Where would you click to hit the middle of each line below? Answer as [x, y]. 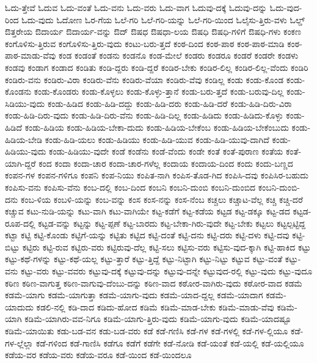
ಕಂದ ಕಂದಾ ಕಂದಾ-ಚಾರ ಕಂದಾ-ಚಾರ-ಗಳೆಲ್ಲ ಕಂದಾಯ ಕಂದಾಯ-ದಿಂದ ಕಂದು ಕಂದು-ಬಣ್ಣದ [166, 163]
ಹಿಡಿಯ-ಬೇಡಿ [24, 139]
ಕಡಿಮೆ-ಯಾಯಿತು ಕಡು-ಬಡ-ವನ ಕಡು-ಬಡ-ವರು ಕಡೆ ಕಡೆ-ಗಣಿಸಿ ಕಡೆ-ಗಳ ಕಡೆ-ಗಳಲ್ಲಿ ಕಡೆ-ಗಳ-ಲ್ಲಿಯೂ [147, 331]
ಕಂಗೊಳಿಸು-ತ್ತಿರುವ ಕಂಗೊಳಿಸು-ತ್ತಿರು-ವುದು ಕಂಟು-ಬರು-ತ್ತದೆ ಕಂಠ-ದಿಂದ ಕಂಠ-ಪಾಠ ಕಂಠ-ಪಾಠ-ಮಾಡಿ [145, 43]
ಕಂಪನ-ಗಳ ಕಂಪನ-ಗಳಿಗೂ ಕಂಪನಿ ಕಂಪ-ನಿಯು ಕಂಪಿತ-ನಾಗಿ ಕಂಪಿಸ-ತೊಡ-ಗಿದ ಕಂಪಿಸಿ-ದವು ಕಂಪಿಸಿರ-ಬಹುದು [157, 175]
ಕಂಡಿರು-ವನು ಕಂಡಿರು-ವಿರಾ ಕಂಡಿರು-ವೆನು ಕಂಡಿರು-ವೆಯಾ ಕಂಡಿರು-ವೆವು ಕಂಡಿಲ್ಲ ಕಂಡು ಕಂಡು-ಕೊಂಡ [144, 79]
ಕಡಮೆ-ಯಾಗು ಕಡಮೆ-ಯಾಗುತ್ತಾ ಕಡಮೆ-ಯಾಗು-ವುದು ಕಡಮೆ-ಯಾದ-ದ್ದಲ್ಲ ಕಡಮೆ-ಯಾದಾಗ [134, 295]
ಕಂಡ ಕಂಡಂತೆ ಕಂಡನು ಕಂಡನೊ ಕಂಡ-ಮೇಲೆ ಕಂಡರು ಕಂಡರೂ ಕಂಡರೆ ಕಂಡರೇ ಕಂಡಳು [178, 55]
